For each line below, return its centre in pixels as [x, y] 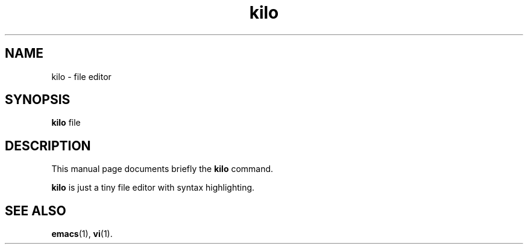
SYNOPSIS [38, 100]
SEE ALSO [36, 211]
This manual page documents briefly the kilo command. [162, 169]
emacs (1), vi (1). [82, 234]
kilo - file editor [81, 76]
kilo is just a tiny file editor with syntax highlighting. [153, 188]
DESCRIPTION [48, 146]
